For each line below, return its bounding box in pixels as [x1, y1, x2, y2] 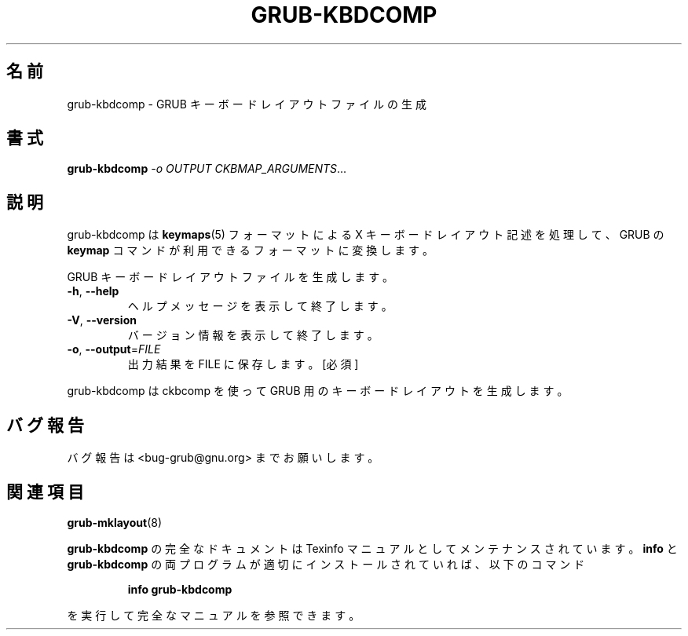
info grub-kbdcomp [127, 582, 232, 596]
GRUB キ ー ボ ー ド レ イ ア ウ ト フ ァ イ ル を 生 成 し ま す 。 [67, 270, 394, 284]
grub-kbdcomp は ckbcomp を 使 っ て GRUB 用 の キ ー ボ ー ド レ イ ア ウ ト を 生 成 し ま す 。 [67, 384, 569, 398]
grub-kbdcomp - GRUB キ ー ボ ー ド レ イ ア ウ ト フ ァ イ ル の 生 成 [67, 97, 426, 111]
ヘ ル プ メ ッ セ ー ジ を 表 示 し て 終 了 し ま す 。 [127, 299, 393, 313]
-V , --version [67, 313, 137, 327]
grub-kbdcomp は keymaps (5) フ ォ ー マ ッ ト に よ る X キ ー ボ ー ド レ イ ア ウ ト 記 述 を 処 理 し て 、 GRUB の [67, 228, 664, 242]
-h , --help [67, 284, 119, 298]
